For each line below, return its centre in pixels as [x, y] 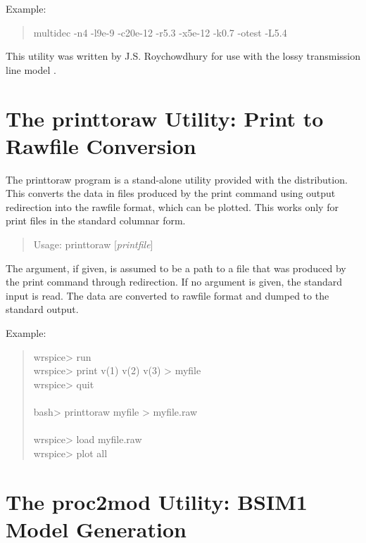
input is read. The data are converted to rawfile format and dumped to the [168, 295]
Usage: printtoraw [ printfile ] [93, 244]
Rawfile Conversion [101, 145]
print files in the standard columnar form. [96, 221]
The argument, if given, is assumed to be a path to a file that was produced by [176, 268]
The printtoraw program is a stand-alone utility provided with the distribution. [177, 179]
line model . [31, 69]
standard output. [42, 309]
